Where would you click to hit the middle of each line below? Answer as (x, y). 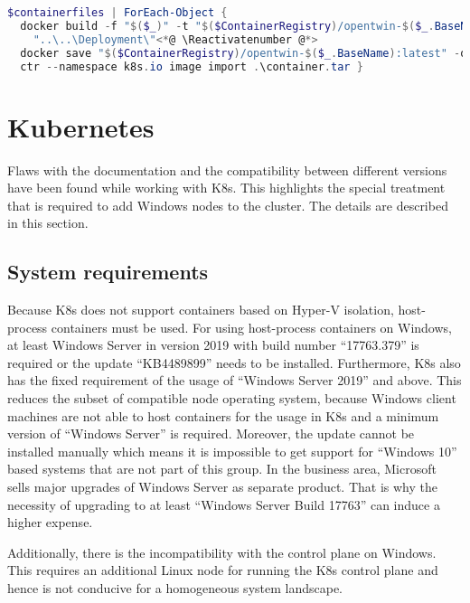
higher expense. (50, 522)
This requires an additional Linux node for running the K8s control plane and (223, 570)
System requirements (108, 272)
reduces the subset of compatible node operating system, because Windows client (232, 398)
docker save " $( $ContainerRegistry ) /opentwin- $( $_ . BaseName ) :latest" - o (244, 53)
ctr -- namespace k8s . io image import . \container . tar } (192, 66)
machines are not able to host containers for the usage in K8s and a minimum (223, 415)
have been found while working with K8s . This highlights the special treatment (226, 188)
